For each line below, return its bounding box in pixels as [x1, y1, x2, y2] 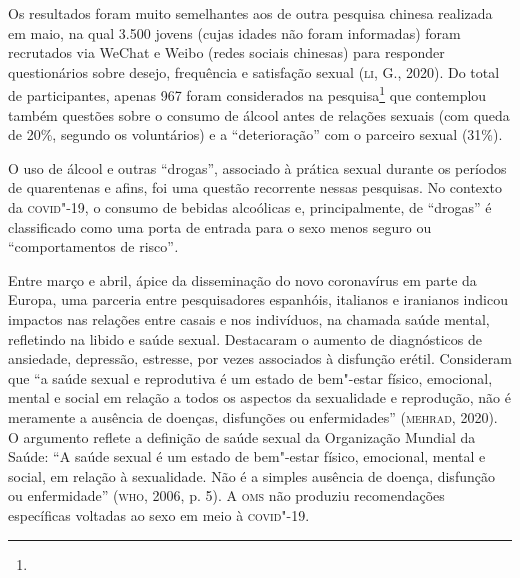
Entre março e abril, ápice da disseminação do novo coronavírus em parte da [8, 269, 477, 290]
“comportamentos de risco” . [8, 236, 179, 257]
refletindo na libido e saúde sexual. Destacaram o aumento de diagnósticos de [8, 328, 482, 349]
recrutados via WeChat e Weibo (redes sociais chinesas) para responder [8, 42, 445, 63]
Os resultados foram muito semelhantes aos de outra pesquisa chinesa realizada [8, 3, 493, 23]
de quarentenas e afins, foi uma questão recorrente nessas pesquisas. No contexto [8, 177, 502, 198]
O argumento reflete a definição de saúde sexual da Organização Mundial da [8, 426, 476, 447]
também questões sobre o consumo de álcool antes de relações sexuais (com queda [8, 104, 510, 125]
